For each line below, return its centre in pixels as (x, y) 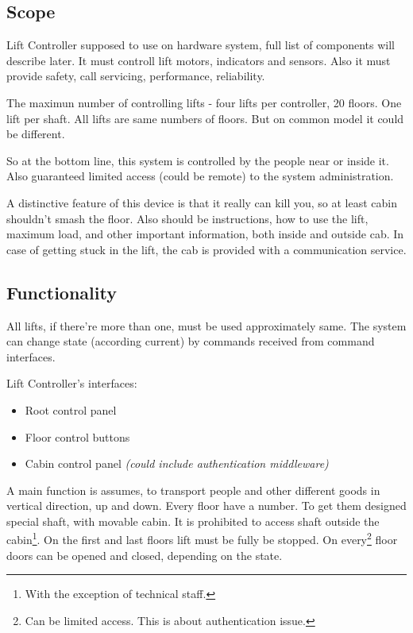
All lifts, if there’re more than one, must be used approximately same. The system (206, 325)
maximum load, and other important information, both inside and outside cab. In (205, 234)
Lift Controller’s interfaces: (72, 383)
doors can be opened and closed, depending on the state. (145, 555)
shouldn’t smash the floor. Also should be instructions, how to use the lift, (187, 218)
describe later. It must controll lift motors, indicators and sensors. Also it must (199, 60)
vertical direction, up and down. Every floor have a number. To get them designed (206, 506)
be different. (36, 134)
